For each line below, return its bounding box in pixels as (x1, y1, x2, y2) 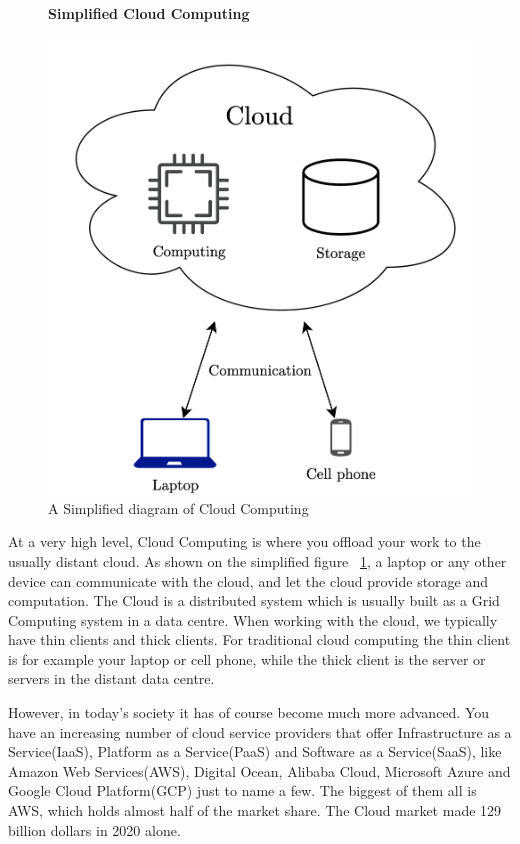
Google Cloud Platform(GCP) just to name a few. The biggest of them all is (8, 780, 477, 801)
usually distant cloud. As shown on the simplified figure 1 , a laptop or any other (8, 550, 507, 571)
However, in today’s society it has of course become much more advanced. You (8, 702, 490, 723)
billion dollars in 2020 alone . (8, 819, 181, 840)
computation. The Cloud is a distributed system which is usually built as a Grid (8, 590, 500, 611)
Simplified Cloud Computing (48, 3, 250, 23)
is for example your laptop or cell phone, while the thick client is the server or (8, 648, 486, 669)
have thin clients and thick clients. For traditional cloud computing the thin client (8, 629, 511, 650)
